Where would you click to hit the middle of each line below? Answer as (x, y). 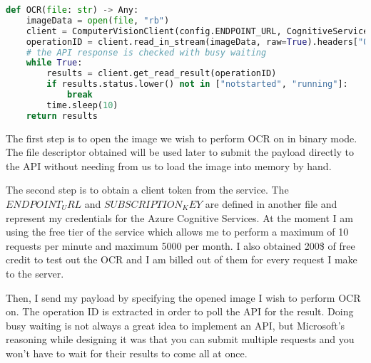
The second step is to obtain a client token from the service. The (147, 190)
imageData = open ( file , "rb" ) (98, 20)
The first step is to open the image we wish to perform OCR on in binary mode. (182, 138)
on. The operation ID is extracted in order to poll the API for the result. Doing (180, 311)
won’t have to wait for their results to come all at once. (127, 353)
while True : (54, 63)
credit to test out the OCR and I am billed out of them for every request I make (182, 259)
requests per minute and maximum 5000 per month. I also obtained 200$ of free (181, 245)
